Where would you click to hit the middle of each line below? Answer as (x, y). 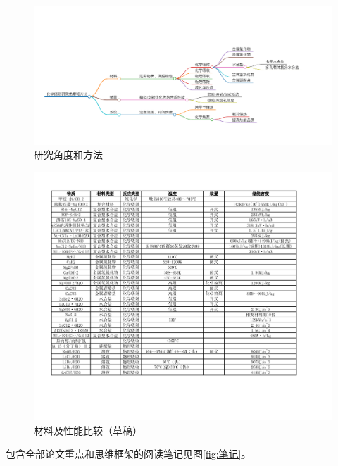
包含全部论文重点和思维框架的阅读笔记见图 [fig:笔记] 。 (129, 454)
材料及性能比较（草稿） (88, 430)
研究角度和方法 (68, 155)
